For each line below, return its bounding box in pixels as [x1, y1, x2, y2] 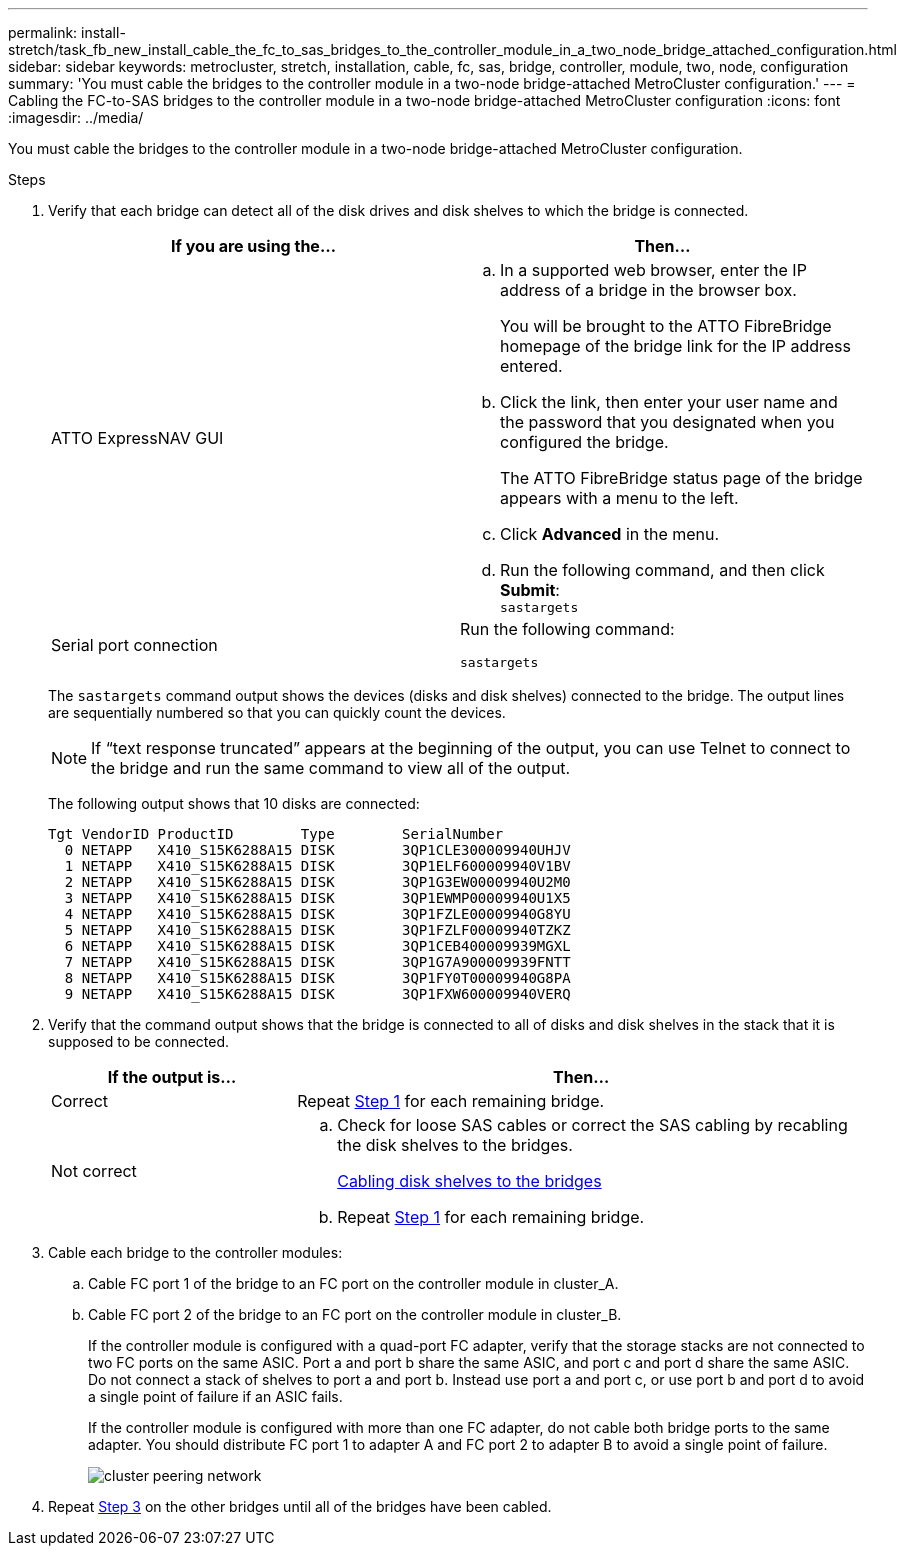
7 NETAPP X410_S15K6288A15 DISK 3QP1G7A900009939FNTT [64, 954, 571, 970]
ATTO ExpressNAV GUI [51, 427, 224, 448]
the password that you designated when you [500, 412, 835, 432]
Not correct [51, 1161, 137, 1181]
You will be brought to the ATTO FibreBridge [500, 316, 832, 336]
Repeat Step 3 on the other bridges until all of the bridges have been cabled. [48, 1498, 552, 1515]
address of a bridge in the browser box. [500, 280, 797, 300]
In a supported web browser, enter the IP [500, 260, 807, 280]
